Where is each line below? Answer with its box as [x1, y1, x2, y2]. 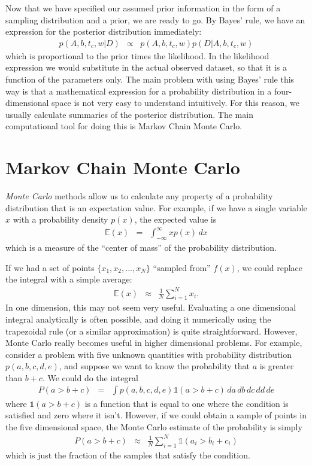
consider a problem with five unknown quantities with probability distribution [5, 348, 292, 360]
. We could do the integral [42, 371, 138, 384]
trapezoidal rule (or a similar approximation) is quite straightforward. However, [5, 324, 298, 337]
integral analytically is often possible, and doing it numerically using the [5, 312, 271, 325]
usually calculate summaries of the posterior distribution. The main [5, 108, 253, 120]
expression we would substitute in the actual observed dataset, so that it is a [5, 61, 287, 74]
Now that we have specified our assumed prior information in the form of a [5, 2, 281, 14]
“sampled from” [153, 261, 211, 273]
